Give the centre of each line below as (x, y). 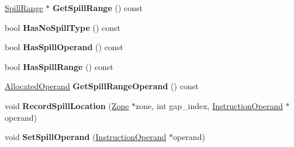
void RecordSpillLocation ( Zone (67, 105)
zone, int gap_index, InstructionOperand (209, 105)
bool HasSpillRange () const (59, 66)
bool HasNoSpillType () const (63, 27)
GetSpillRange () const (97, 8)
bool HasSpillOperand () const (64, 47)
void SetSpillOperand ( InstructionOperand (86, 137)
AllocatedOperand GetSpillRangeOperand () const (102, 86)
